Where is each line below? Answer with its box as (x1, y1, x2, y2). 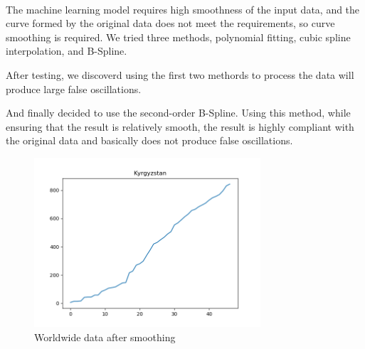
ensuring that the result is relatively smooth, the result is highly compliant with (6, 119, 354, 134)
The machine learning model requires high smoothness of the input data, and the (6, 1, 360, 16)
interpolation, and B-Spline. (6, 43, 127, 58)
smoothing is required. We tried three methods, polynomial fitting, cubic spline (6, 29, 351, 44)
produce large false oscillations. (6, 81, 142, 96)
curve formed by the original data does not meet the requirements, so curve (6, 16, 335, 31)
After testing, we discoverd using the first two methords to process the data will (6, 67, 354, 82)
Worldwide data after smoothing (34, 330, 176, 345)
